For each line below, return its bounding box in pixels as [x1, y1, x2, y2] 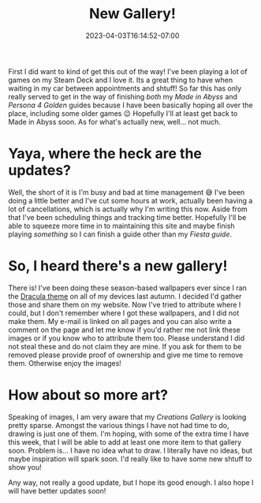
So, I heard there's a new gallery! [8, 257, 228, 275]
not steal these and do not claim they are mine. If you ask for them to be [8, 341, 242, 351]
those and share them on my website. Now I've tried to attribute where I [8, 300, 241, 309]
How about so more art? [8, 386, 168, 404]
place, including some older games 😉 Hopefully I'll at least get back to [8, 108, 238, 118]
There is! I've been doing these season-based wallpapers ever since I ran [8, 283, 247, 292]
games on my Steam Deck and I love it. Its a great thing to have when [8, 75, 233, 84]
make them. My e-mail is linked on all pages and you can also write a [8, 316, 233, 326]
